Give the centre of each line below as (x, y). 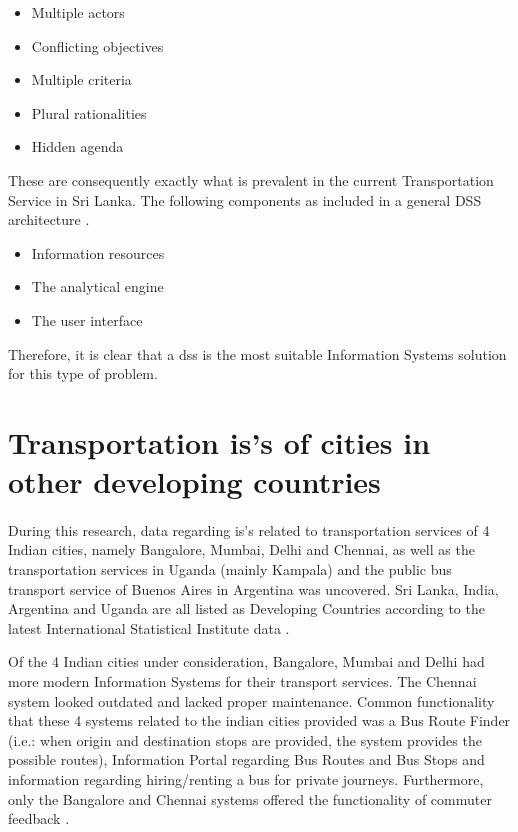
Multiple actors (78, 12)
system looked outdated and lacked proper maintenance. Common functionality (251, 700)
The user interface (87, 319)
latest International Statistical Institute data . (149, 627)
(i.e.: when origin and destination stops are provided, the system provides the (245, 739)
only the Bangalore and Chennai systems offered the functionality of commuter (250, 798)
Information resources (98, 252)
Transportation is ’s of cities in (219, 441)
